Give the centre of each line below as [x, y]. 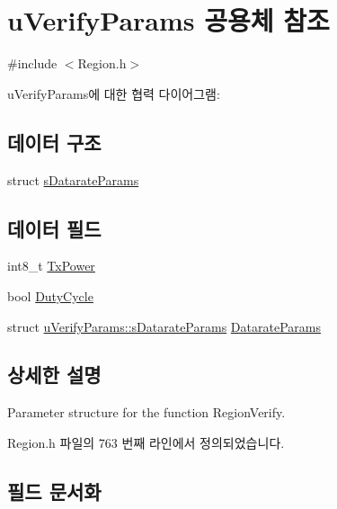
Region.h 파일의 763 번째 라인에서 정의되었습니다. [146, 442]
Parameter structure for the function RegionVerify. [146, 412]
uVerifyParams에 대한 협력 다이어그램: [114, 93]
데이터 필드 [54, 228]
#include [32, 63]
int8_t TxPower [51, 266]
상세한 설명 [54, 375]
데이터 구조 [54, 142]
